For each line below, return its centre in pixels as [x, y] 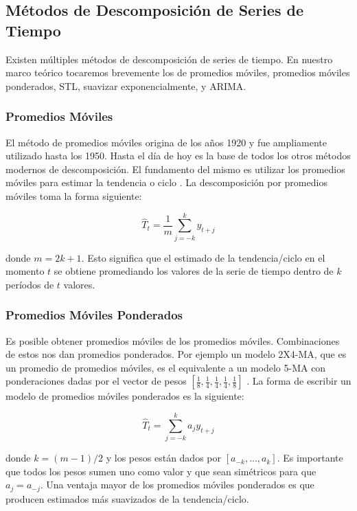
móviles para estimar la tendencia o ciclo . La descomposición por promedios [166, 182]
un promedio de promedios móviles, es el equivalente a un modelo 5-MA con [166, 367]
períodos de [30, 284]
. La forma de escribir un [299, 381]
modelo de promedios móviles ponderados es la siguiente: [125, 396]
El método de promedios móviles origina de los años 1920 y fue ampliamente [166, 142]
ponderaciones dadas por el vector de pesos [96, 381]
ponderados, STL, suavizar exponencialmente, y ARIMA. [126, 86]
